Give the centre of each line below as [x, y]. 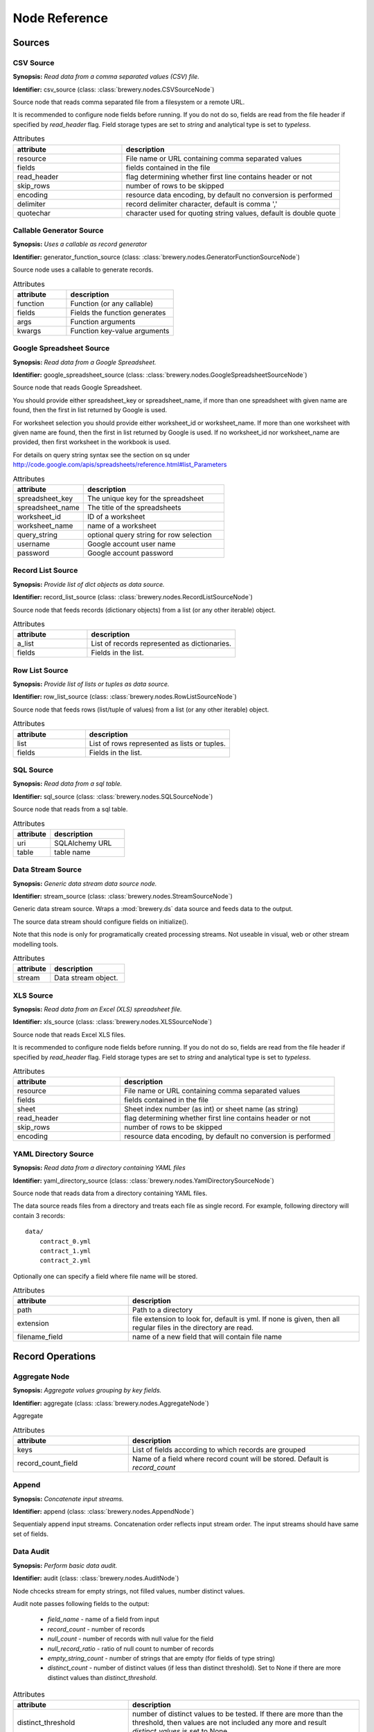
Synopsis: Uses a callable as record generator [80, 244]
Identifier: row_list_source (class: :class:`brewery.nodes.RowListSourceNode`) [125, 697]
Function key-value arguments [120, 330]
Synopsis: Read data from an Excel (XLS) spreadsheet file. [97, 1009]
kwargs [29, 330]
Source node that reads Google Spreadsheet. [77, 387]
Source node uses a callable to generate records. [83, 269]
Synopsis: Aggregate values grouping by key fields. [87, 1390]
